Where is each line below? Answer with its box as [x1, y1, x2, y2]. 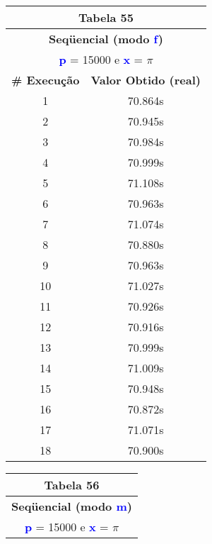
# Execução [11, 72, 80, 88]
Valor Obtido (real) [90, 72, 201, 88]
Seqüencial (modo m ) [11, 498, 132, 514]
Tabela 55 [78, 9, 134, 26]
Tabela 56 [44, 477, 100, 493]
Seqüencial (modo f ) [49, 30, 163, 47]
